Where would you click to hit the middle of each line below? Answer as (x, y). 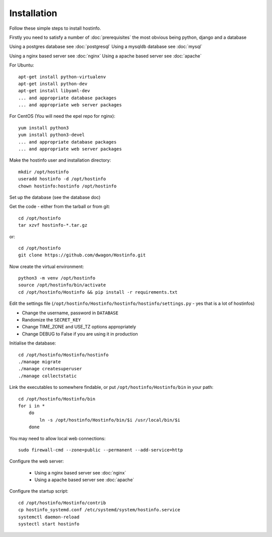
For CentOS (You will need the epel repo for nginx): (62, 116)
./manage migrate (40, 362)
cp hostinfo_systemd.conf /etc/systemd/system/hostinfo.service (99, 510)
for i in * (32, 406)
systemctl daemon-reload (49, 517)
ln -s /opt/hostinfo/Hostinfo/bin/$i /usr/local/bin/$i (110, 420)
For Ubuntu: (22, 65)
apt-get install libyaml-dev (54, 91)
